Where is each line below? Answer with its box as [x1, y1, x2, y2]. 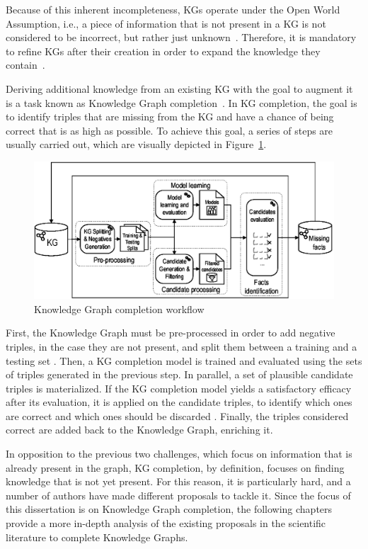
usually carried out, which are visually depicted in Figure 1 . [6, 137, 267, 152]
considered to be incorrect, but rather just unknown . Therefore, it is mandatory [6, 30, 357, 45]
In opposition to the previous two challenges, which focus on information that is [6, 446, 352, 461]
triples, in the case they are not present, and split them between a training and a [6, 339, 357, 353]
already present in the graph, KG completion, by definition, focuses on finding [6, 460, 345, 475]
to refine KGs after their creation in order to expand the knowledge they [6, 43, 321, 58]
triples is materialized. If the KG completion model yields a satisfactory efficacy [6, 380, 352, 395]
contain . [6, 57, 45, 72]
